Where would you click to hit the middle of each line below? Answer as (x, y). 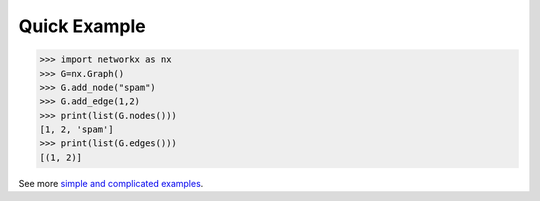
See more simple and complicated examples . (111, 183)
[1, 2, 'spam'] (76, 129)
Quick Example (82, 26)
